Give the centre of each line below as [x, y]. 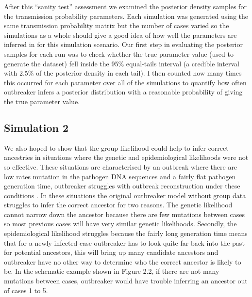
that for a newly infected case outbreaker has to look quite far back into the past [124, 242]
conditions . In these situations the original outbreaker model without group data [125, 195]
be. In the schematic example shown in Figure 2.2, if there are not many [112, 271]
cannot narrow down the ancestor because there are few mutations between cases [124, 214]
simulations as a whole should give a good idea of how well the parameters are [120, 35]
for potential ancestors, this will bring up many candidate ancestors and [111, 252]
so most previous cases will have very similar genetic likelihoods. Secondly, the [120, 224]
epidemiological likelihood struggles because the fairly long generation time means [126, 233]
